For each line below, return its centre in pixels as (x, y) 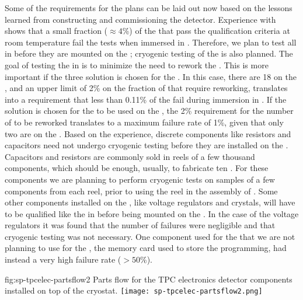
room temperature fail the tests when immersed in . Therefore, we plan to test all (151, 42)
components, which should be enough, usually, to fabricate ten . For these (137, 168)
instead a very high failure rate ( (63, 259)
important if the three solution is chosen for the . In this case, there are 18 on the (151, 76)
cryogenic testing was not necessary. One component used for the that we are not (150, 236)
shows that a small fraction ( (56, 31)
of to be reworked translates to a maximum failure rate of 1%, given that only (144, 122)
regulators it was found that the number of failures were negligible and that (140, 225)
